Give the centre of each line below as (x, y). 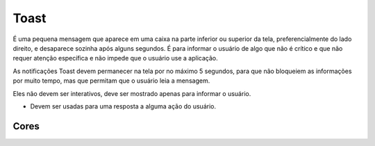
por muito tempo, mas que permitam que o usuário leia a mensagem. (111, 81)
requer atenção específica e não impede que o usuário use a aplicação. (115, 58)
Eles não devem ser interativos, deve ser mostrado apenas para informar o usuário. (132, 93)
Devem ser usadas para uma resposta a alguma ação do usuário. (123, 106)
